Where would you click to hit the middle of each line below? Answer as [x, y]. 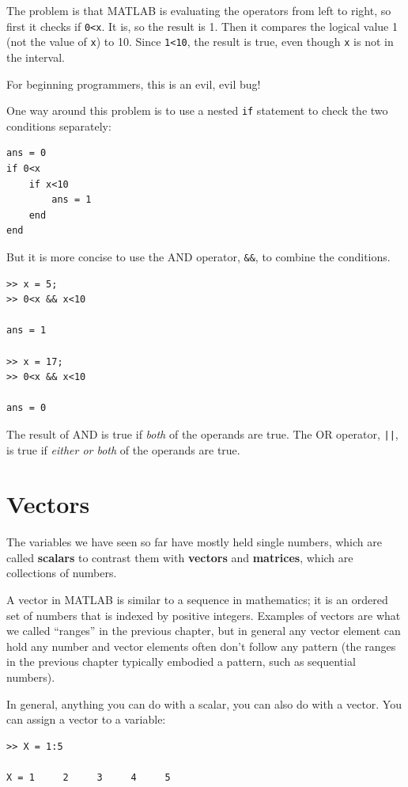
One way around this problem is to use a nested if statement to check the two [197, 110]
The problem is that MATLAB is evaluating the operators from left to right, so [199, 10]
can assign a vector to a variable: [86, 719]
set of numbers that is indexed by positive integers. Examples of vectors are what [204, 615]
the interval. [36, 57]
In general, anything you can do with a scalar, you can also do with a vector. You [204, 703]
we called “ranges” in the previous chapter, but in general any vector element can [204, 631]
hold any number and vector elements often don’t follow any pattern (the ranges [201, 646]
